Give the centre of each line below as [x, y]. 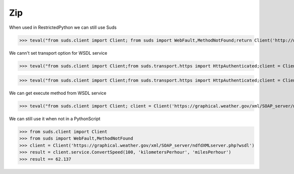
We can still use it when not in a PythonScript [55, 119]
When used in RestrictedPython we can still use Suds [63, 27]
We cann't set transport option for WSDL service [58, 53]
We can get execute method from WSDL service [58, 93]
